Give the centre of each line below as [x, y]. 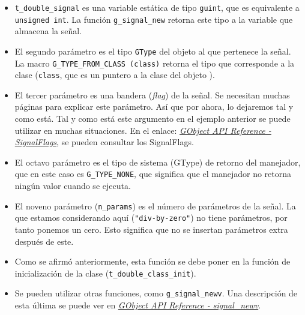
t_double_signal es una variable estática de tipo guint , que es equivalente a [157, 7]
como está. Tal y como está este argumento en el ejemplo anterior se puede [152, 118]
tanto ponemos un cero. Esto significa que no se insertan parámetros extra [151, 229]
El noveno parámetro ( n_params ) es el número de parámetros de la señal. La [155, 205]
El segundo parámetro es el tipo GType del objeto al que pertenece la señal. [153, 51]
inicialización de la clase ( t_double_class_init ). [105, 273]
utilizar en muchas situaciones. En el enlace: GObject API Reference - [143, 130]
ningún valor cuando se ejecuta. [73, 186]
